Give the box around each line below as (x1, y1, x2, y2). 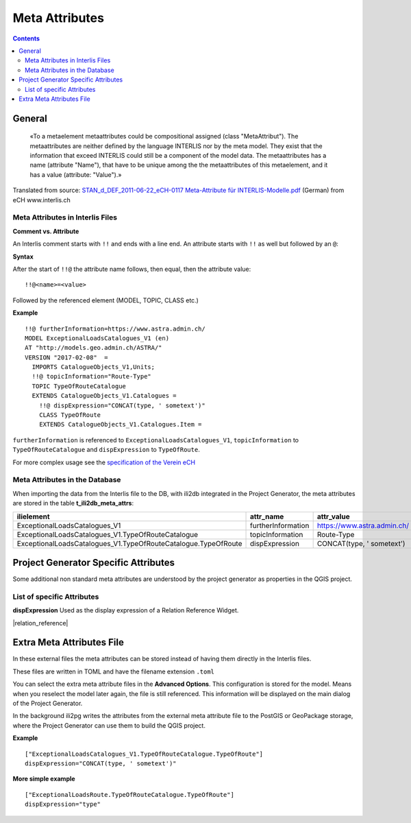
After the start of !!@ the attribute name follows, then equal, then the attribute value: (12, 265, 251, 273)
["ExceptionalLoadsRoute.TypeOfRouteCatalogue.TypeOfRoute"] (25, 791, 234, 798)
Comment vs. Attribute (12, 227, 79, 235)
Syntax (12, 252, 34, 261)
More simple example (12, 775, 75, 783)
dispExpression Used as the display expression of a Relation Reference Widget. (12, 606, 239, 615)
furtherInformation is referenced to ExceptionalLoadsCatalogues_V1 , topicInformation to (12, 436, 299, 444)
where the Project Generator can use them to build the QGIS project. (12, 721, 206, 730)
